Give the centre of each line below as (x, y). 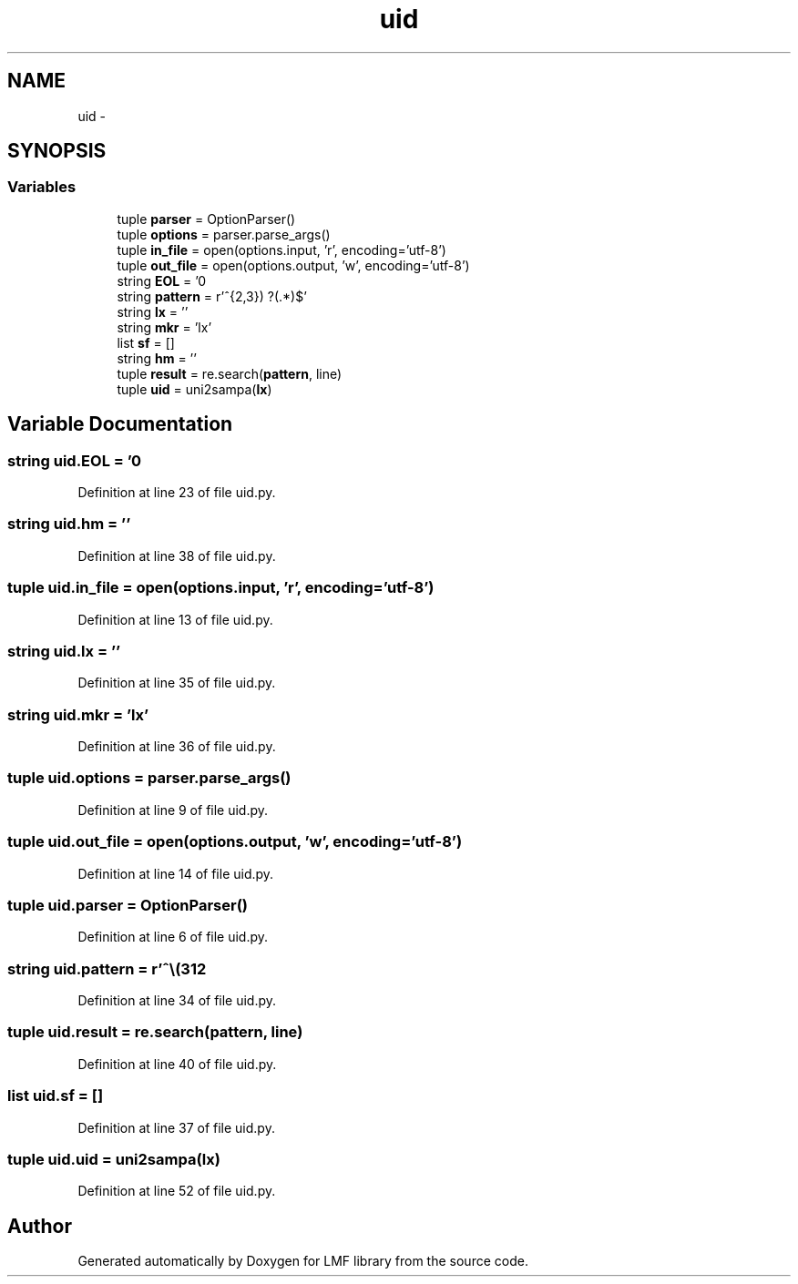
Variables (42, 187)
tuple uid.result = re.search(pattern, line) (155, 1032)
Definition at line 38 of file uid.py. (177, 555)
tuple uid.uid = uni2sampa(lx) (114, 1159)
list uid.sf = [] (56, 1096)
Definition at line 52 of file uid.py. (177, 1191)
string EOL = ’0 (162, 280)
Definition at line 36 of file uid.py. (177, 747)
